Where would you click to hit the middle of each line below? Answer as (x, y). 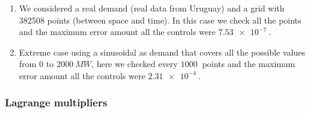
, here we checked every (134, 64)
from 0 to (36, 64)
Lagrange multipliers (56, 102)
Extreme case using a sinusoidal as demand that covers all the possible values (162, 52)
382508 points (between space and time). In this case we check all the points (160, 20)
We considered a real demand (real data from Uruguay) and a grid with (152, 8)
